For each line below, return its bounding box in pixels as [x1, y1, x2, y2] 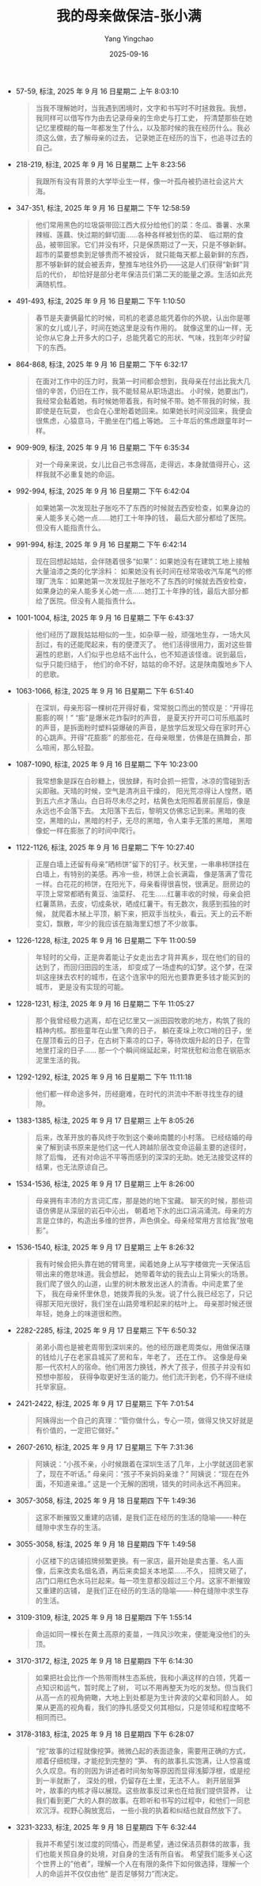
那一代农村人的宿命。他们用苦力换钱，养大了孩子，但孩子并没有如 [35, 1362, 251, 1371]
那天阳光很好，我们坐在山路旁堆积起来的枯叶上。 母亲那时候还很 [42, 1299, 253, 1308]
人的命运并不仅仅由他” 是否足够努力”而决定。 [35, 1869, 183, 1878]
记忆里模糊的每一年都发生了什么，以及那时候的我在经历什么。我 [35, 123, 244, 132]
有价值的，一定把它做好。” [35, 1425, 119, 1435]
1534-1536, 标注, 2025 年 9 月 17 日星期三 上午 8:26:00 [15, 1179, 195, 1188]
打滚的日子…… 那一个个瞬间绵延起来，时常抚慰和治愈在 [49, 1045, 230, 1055]
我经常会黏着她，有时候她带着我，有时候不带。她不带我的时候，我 [35, 396, 251, 405]
